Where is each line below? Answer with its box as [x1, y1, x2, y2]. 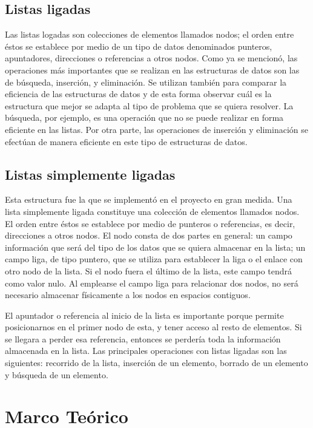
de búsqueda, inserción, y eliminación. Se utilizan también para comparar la [5, 75, 287, 88]
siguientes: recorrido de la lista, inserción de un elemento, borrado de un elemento [5, 356, 308, 369]
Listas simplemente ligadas [5, 165, 176, 183]
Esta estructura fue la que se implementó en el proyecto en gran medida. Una [5, 193, 292, 206]
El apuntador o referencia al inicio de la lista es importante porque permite [5, 308, 284, 321]
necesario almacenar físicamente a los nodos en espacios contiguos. [5, 288, 251, 301]
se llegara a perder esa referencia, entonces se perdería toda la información [5, 332, 281, 345]
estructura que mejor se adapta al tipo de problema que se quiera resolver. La [5, 99, 294, 112]
